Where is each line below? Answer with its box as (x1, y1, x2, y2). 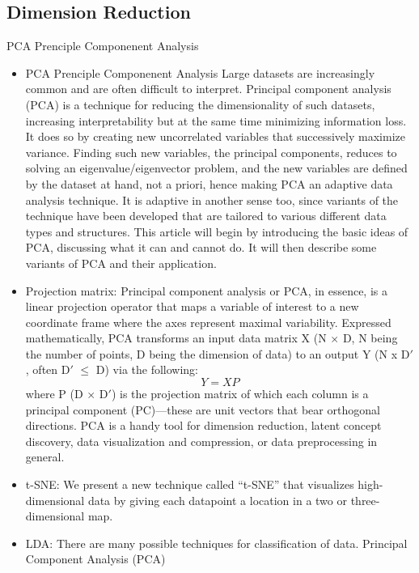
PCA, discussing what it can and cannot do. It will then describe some (25, 239, 377, 256)
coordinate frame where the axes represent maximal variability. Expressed (25, 313, 391, 330)
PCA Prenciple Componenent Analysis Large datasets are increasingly (25, 64, 375, 81)
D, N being (342, 329, 398, 346)
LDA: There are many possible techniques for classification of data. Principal (25, 534, 408, 551)
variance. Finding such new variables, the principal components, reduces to (25, 143, 397, 160)
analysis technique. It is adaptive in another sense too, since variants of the (25, 191, 399, 208)
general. (25, 448, 65, 465)
